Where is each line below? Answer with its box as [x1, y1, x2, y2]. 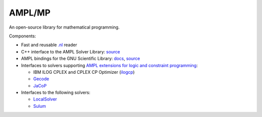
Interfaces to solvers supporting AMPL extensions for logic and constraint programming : [21, 62, 198, 68]
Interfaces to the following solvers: [21, 90, 91, 96]
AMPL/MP [9, 7, 51, 18]
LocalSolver [33, 96, 57, 102]
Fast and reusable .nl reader [21, 42, 77, 48]
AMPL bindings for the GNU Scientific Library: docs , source [21, 56, 140, 62]
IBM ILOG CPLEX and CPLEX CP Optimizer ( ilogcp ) [33, 69, 135, 75]
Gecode [33, 76, 49, 82]
